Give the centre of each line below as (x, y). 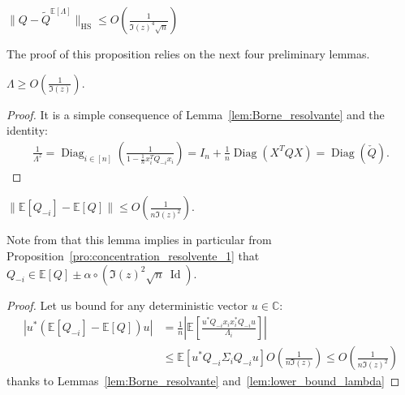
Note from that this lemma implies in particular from (139, 240)
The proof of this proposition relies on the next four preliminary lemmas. (188, 54)
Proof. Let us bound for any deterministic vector (127, 305)
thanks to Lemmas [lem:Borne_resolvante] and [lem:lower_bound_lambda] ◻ (203, 381)
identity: (27, 130)
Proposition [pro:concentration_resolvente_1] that (133, 255)
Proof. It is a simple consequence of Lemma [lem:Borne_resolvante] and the (196, 114)
